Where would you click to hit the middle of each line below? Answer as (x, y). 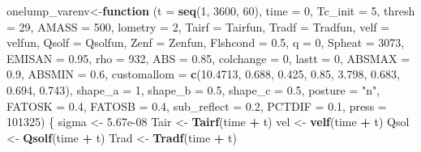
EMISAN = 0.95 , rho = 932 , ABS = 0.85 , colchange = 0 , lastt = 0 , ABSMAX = (208, 58)
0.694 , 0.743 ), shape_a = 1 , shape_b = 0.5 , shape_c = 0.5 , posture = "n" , (193, 89)
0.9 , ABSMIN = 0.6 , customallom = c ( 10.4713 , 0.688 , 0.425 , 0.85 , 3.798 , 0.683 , (203, 74)
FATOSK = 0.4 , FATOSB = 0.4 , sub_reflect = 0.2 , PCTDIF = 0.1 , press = (197, 106)
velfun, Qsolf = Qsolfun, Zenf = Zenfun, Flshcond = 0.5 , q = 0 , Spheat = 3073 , (206, 42)
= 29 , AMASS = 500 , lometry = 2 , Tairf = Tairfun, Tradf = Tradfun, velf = (198, 26)
